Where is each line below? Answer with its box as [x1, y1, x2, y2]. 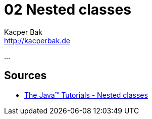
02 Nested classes [4, 1, 131, 18]
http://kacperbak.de [4, 36, 70, 45]
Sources [4, 69, 47, 82]
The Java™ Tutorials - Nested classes [24, 90, 148, 99]
